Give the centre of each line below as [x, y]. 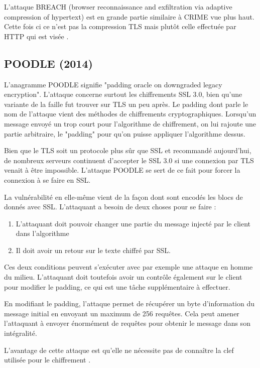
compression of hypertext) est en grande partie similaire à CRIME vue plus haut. [129, 16]
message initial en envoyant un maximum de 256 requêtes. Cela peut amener [122, 313]
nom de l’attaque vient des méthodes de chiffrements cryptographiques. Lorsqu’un [130, 114]
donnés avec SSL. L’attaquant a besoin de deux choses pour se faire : [110, 207]
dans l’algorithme [42, 233]
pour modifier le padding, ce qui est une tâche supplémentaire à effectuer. [117, 286]
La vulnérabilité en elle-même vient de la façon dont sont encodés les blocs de [123, 197]
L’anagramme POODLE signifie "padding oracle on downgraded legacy [113, 84]
